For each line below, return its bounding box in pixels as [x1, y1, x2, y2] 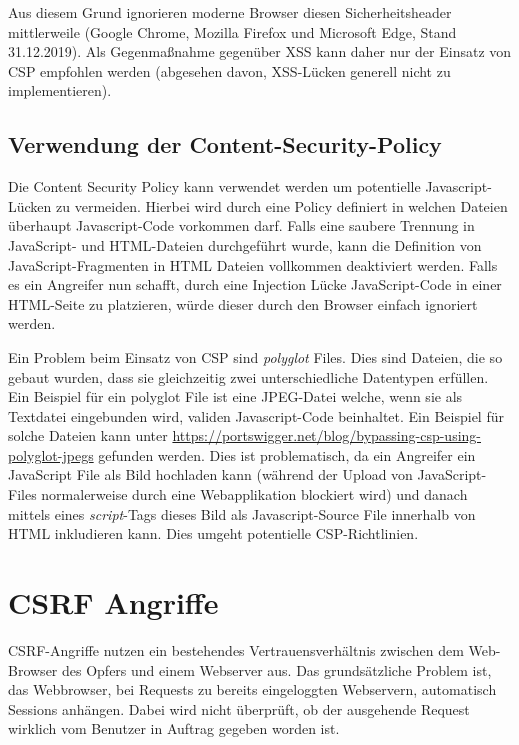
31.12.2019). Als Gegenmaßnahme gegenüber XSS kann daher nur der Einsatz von [8, 41, 512, 62]
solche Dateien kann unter [8, 425, 168, 446]
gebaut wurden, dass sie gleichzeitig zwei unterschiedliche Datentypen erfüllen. [8, 366, 489, 387]
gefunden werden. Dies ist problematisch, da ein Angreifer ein [98, 444, 476, 465]
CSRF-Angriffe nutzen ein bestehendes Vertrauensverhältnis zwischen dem [8, 639, 464, 660]
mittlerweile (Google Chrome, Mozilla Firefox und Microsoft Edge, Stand [8, 21, 457, 42]
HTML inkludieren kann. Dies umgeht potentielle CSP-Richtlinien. [8, 523, 419, 544]
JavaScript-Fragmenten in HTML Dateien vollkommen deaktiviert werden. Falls [8, 254, 498, 275]
